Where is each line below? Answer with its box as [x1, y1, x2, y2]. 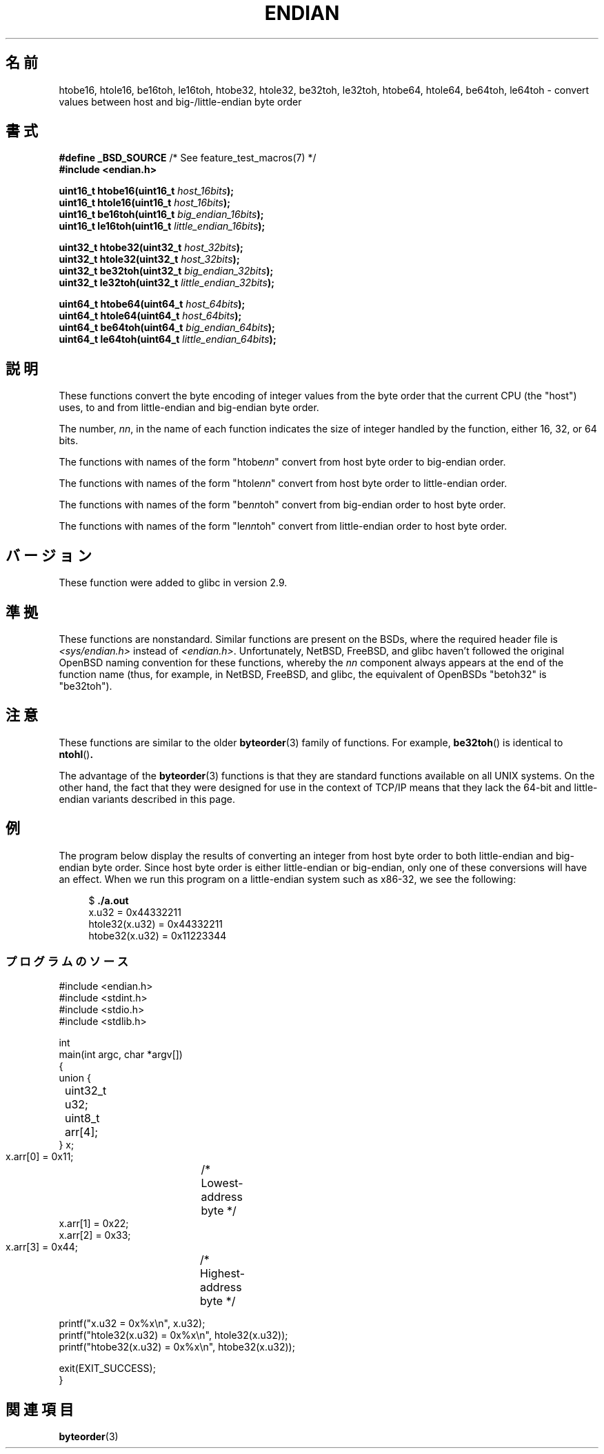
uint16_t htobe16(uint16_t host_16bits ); [59, 185, 234, 197]
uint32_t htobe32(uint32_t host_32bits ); [59, 241, 243, 254]
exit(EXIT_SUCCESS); [59, 1362, 156, 1375]
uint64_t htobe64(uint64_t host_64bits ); [59, 298, 245, 310]
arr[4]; [65, 1125, 99, 1139]
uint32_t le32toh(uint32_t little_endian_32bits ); [59, 277, 275, 289]
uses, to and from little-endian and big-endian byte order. [59, 401, 319, 414]
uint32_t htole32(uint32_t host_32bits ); [59, 253, 240, 266]
